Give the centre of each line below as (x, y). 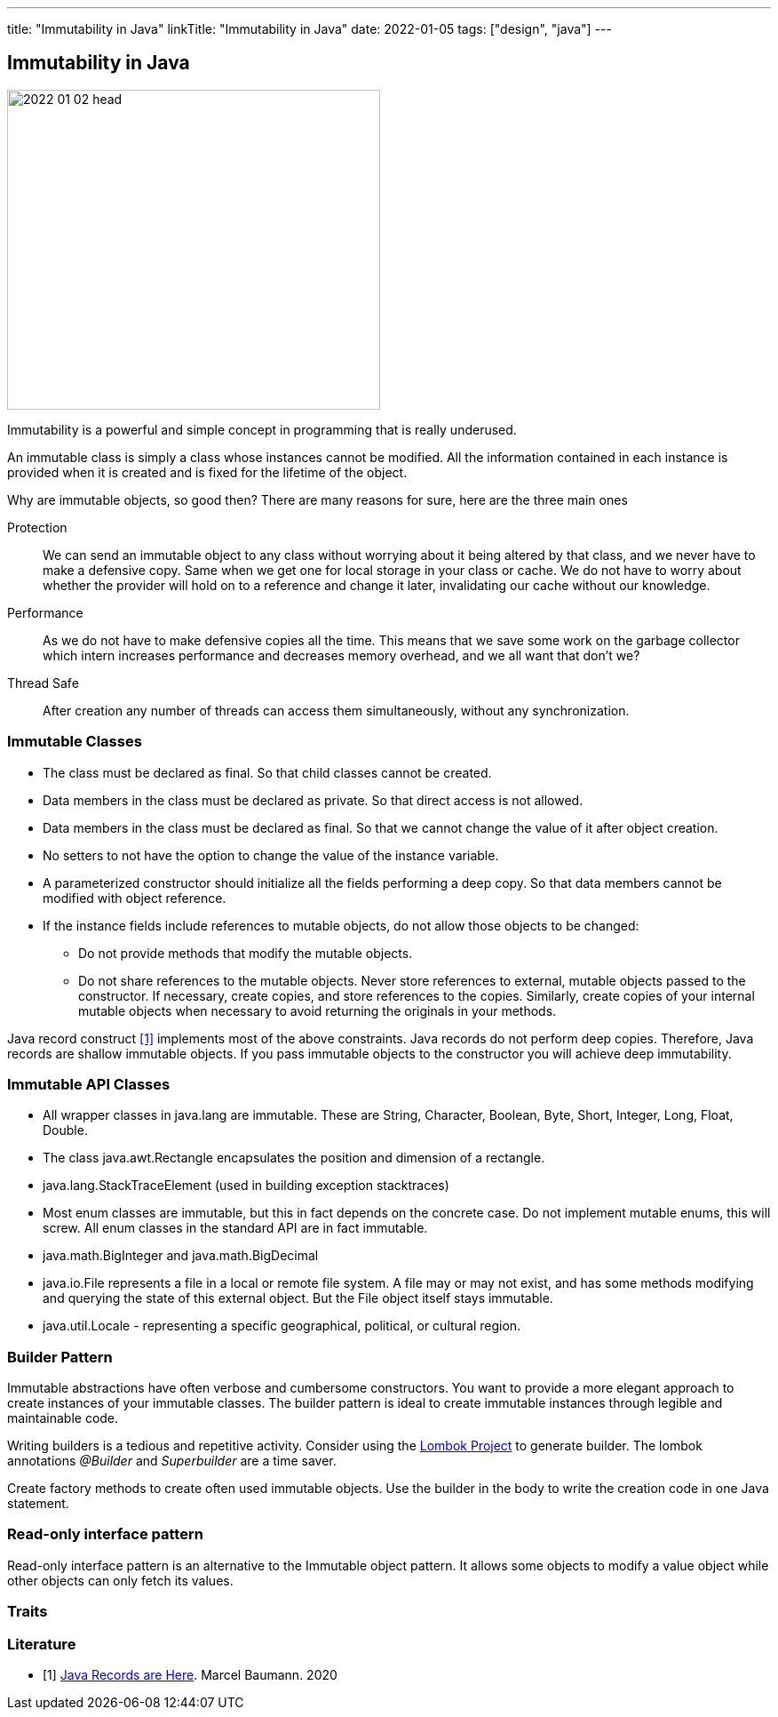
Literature (42, 1644)
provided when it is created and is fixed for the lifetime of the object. (207, 472)
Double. (65, 1130)
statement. (38, 1504)
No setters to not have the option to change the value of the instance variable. (271, 855)
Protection (37, 527)
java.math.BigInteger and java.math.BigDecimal (181, 1256)
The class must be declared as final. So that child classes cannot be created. (267, 772)
